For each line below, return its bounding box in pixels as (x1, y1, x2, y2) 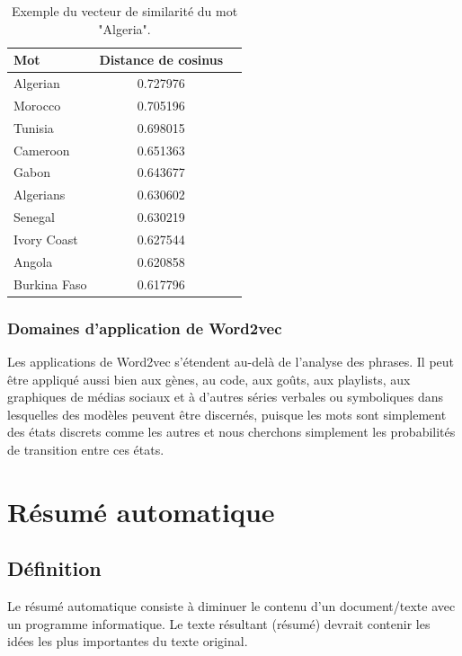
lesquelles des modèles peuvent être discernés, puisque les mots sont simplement (7, 404, 447, 423)
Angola (13, 252, 53, 270)
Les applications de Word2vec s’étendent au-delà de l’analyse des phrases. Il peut (7, 351, 455, 370)
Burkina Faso (13, 274, 87, 293)
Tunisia (13, 118, 54, 137)
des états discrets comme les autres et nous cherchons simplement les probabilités (7, 422, 456, 441)
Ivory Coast (13, 229, 78, 248)
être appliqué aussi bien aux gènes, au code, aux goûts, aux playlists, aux (7, 369, 411, 388)
